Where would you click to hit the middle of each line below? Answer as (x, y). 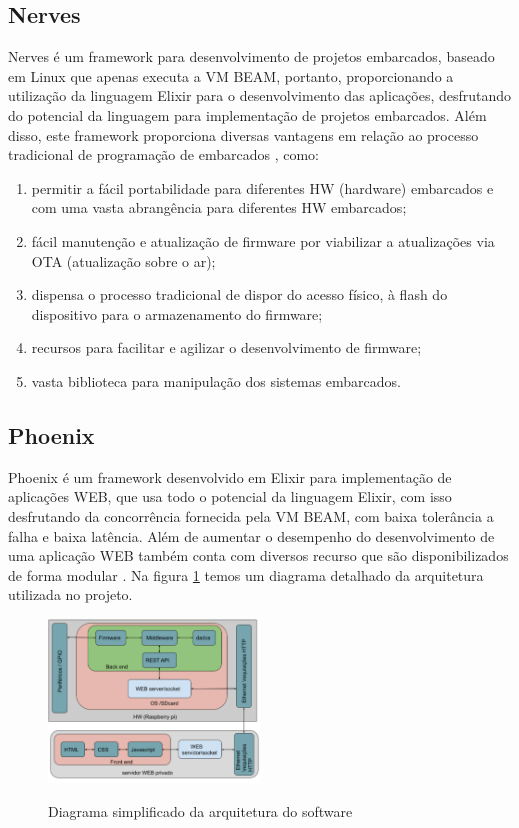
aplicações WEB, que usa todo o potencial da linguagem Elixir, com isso (230, 496)
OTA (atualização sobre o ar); (123, 260)
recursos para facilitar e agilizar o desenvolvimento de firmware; (226, 347)
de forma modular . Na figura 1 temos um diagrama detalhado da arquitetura (246, 574)
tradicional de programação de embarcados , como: (163, 154)
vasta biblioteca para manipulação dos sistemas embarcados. (216, 380)
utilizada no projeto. (70, 594)
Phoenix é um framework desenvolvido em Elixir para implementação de (230, 476)
